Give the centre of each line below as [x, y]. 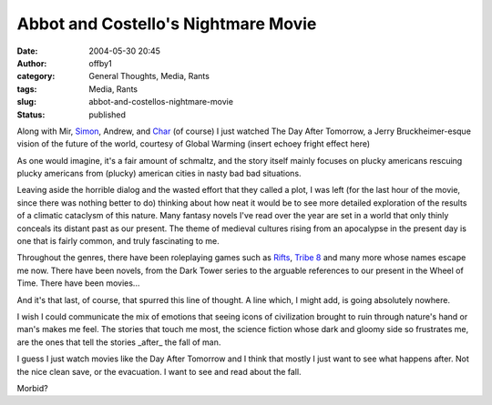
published [108, 115]
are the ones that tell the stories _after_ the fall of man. [119, 342]
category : [36, 76]
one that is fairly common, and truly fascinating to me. [118, 241]
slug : [26, 102]
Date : [27, 51]
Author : [32, 63]
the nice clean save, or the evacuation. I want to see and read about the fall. [159, 371]
